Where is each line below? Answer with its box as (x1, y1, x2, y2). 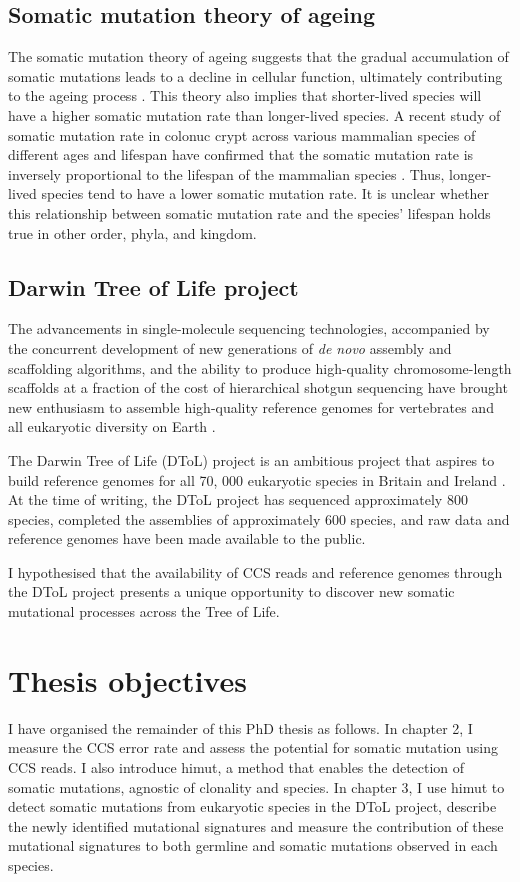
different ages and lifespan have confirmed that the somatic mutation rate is (8, 144, 474, 165)
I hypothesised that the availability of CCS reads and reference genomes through (8, 561, 503, 582)
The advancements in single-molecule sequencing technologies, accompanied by (8, 318, 490, 339)
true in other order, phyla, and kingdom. (8, 222, 257, 243)
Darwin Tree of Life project (8, 271, 299, 302)
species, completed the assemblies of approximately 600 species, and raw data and (8, 508, 510, 529)
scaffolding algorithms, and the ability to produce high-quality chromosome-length (8, 357, 512, 378)
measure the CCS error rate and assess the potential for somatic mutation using (8, 737, 498, 758)
